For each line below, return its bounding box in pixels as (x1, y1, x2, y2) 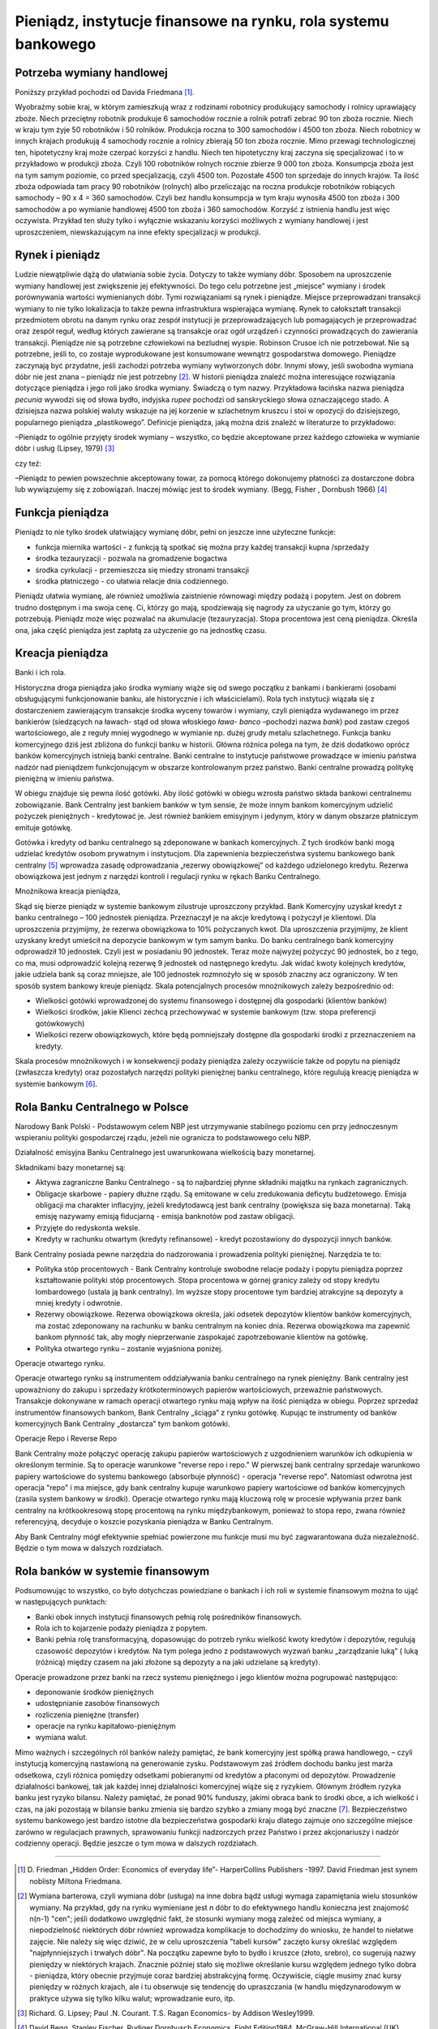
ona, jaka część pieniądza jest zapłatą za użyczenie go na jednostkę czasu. (15, 625, 267, 635)
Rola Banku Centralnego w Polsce (15, 1100, 189, 1114)
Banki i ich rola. (15, 668, 67, 678)
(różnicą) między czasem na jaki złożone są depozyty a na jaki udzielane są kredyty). (35, 1657, 320, 1667)
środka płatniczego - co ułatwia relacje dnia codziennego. (35, 576, 229, 586)
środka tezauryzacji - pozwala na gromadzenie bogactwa (35, 554, 227, 563)
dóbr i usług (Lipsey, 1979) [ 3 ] (15, 443, 115, 454)
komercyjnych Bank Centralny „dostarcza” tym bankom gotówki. (15, 1419, 230, 1428)
